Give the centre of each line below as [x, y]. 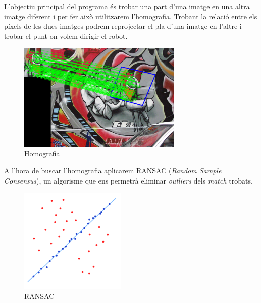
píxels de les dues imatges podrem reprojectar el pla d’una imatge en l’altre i [123, 26]
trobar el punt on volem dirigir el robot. [66, 36]
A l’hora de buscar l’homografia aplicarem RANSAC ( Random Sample [113, 170]
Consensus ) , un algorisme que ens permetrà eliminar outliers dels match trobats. [128, 180]
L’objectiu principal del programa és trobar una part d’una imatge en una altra [127, 6]
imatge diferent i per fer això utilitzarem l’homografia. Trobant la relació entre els [131, 16]
